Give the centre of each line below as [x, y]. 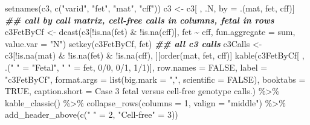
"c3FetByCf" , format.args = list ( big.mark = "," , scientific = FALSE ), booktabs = [155, 79]
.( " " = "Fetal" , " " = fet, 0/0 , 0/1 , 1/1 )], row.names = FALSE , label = [136, 67]
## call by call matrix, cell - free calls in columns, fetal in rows [140, 20]
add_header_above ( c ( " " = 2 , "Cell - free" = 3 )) [92, 114]
